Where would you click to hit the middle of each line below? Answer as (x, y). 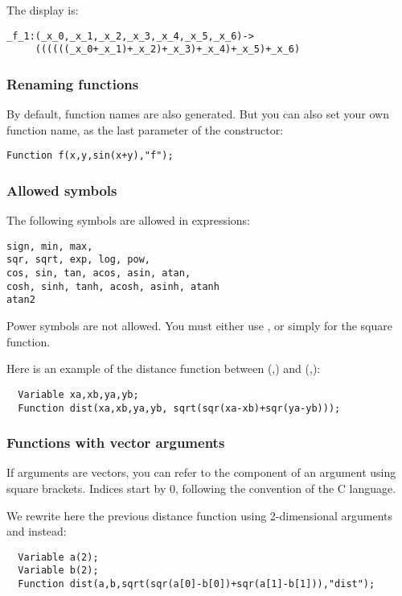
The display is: (43, 10)
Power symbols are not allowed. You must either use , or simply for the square (199, 326)
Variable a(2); (58, 557)
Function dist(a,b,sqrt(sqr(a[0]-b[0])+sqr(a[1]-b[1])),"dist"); (197, 584)
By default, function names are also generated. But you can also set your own (198, 114)
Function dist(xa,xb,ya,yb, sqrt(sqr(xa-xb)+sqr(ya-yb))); (179, 408)
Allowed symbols (62, 190)
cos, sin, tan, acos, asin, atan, (99, 273)
